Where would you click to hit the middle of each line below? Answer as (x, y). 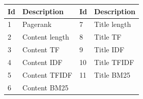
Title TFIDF (114, 62)
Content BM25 (46, 87)
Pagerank (37, 24)
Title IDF (109, 49)
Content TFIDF (47, 74)
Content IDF (42, 62)
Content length (46, 37)
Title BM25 (112, 74)
